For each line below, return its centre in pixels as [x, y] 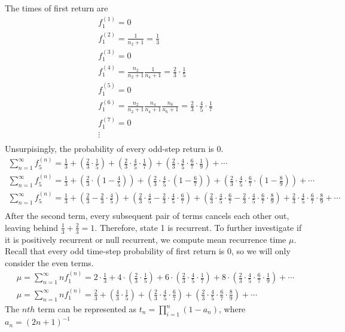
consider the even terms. [49, 262]
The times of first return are [57, 8]
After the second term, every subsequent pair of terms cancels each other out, [147, 216]
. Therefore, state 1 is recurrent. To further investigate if [198, 227]
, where [232, 309]
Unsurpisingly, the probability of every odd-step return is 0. [114, 148]
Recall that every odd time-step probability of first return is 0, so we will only [148, 251]
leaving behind [32, 227]
